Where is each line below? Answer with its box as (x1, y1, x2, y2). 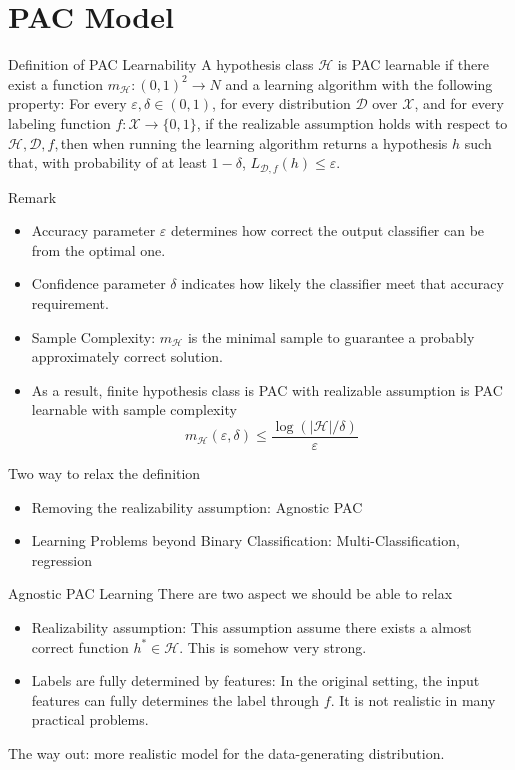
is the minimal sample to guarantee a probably (187, 326, 475, 347)
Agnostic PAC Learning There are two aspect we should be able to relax (8, 583, 453, 604)
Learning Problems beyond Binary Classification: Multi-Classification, (31, 530, 460, 551)
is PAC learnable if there (337, 54, 489, 75)
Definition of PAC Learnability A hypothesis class (8, 54, 314, 75)
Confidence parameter (31, 273, 166, 294)
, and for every (414, 93, 504, 114)
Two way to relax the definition (8, 462, 201, 483)
